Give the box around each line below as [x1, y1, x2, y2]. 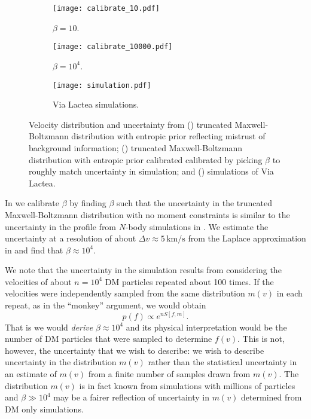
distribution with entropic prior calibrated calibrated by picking [29, 153, 263, 166]
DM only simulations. [5, 402, 84, 415]
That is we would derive [5, 320, 93, 333]
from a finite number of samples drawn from [88, 368, 251, 380]
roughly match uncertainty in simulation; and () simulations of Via [29, 165, 274, 178]
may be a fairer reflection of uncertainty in [53, 391, 209, 403]
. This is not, [237, 332, 285, 345]
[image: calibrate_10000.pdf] [53, 42, 173, 51]
